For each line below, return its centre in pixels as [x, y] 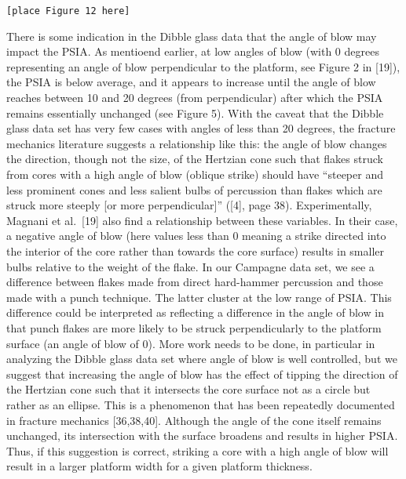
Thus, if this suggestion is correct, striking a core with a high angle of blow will [198, 450]
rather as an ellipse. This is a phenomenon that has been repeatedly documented [201, 404]
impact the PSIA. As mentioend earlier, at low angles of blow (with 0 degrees [193, 51]
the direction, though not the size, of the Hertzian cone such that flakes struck [195, 159]
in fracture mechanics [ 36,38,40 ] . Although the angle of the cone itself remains [194, 420]
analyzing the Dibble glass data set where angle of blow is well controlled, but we [202, 359]
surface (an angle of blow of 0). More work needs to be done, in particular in [191, 343]
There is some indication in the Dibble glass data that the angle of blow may [192, 36]
